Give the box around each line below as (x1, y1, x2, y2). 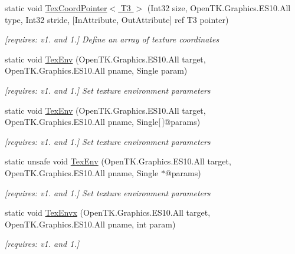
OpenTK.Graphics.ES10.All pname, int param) (5, 217, 176, 230)
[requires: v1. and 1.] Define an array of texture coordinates (5, 33, 219, 45)
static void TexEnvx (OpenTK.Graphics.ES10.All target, (5, 206, 211, 219)
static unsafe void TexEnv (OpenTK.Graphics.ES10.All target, (5, 155, 231, 167)
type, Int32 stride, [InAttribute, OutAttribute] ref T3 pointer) (5, 13, 229, 25)
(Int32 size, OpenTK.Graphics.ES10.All (147, 2, 291, 14)
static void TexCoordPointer (5, 2, 107, 14)
